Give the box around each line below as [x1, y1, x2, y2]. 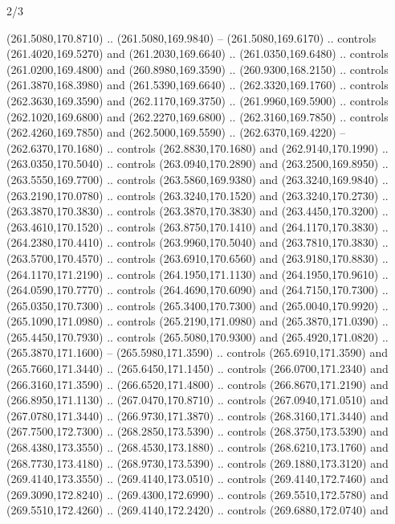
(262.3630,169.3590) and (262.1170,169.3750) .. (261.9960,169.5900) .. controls [6, 92, 389, 108]
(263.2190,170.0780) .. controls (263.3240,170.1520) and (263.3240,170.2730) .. [6, 186, 389, 203]
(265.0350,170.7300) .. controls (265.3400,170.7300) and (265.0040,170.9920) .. [6, 297, 389, 313]
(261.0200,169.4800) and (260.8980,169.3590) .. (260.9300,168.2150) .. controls [6, 60, 389, 77]
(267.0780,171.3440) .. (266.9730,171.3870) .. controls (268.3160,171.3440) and [6, 407, 389, 424]
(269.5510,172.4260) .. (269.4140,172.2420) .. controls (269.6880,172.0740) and [6, 501, 389, 518]
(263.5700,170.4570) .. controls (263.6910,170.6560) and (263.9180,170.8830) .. [6, 249, 389, 266]
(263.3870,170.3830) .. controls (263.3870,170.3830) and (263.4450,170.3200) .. [6, 203, 389, 219]
